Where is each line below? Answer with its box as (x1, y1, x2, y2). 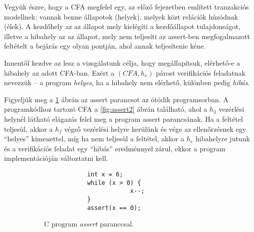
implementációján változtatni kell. (4, 153, 108, 163)
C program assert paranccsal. (44, 218, 134, 229)
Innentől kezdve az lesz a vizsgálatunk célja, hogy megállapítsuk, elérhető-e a (4, 57, 240, 68)
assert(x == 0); (87, 204, 141, 211)
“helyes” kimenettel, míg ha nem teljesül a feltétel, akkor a (4, 133, 184, 144)
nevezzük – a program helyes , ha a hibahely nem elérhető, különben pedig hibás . (4, 77, 250, 88)
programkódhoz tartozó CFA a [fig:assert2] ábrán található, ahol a (4, 104, 207, 114)
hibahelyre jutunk (195, 133, 250, 144)
